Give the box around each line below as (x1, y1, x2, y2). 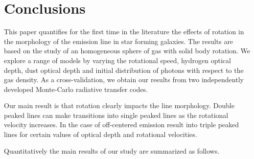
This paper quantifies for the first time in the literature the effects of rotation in (4, 26, 244, 37)
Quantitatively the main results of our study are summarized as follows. (4, 145, 220, 156)
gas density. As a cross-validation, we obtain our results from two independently (4, 74, 244, 85)
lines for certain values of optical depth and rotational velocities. (4, 129, 197, 139)
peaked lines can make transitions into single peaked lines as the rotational (4, 110, 229, 120)
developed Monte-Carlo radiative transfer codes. (4, 84, 148, 94)
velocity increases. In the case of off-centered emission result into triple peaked (4, 119, 239, 130)
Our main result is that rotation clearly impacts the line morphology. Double (4, 100, 235, 111)
